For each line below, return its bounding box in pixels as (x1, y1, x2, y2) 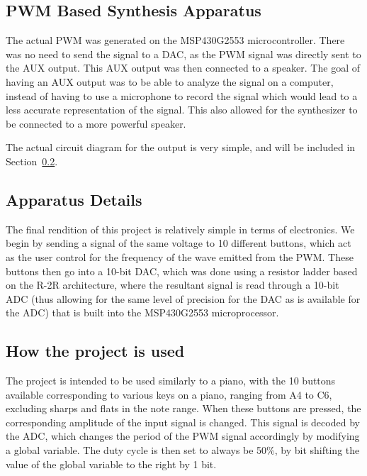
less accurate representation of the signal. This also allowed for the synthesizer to (6, 102, 358, 117)
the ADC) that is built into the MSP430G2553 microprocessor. (6, 305, 279, 320)
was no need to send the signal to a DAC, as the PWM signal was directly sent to (6, 46, 361, 61)
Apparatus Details (6, 188, 142, 210)
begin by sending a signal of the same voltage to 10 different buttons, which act (6, 236, 351, 250)
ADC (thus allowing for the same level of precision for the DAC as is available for (6, 291, 361, 306)
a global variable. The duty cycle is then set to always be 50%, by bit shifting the (6, 443, 360, 458)
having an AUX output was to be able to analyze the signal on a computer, (6, 74, 334, 89)
